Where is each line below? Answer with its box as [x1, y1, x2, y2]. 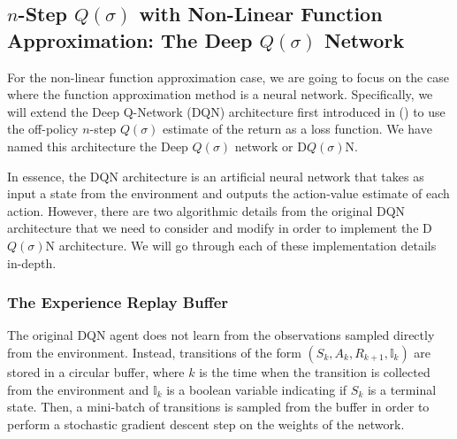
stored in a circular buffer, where [7, 362, 185, 381]
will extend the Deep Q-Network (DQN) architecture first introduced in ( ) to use [7, 102, 446, 120]
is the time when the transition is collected [199, 362, 430, 381]
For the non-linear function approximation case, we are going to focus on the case [7, 67, 449, 86]
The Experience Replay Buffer [7, 291, 229, 313]
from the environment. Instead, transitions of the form [7, 343, 301, 361]
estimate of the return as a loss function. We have [163, 119, 432, 138]
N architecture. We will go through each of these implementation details [45, 235, 437, 254]
